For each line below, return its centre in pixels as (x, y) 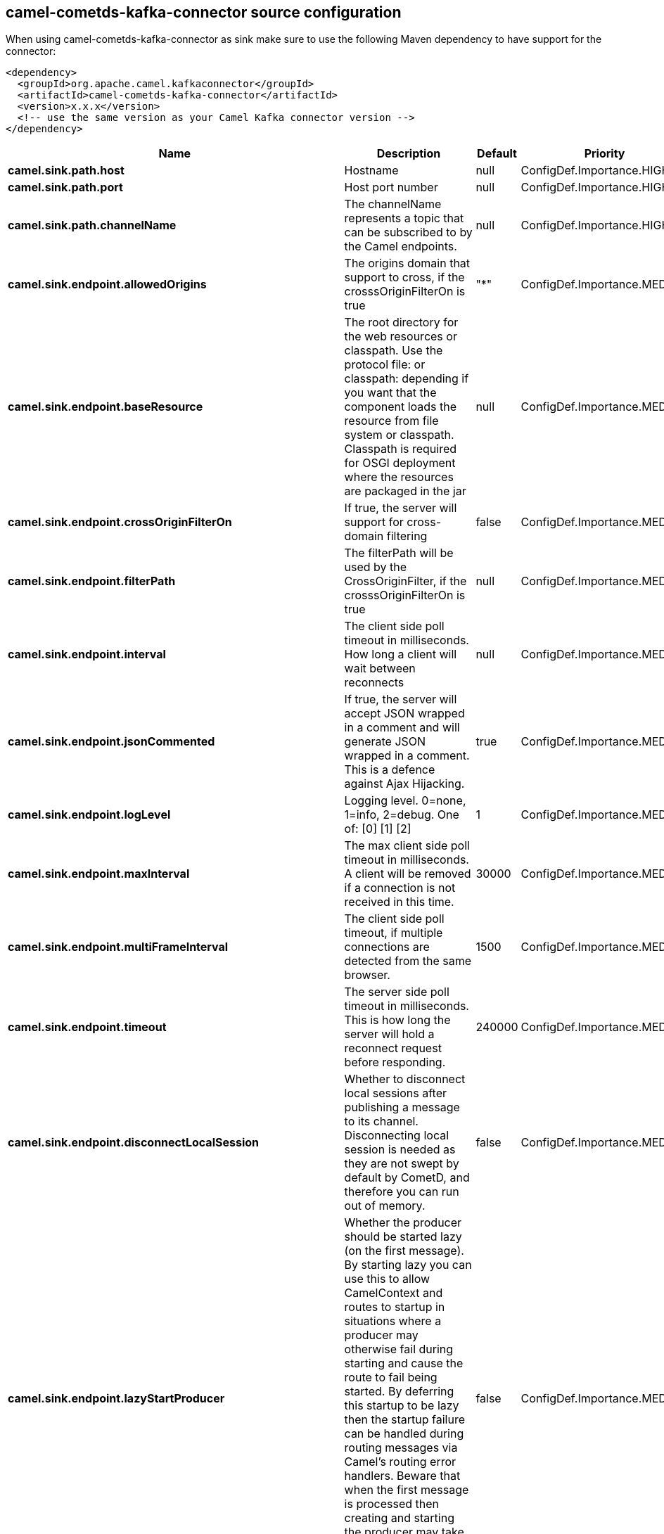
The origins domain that (407, 263)
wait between (380, 669)
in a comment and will (402, 728)
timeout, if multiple (394, 933)
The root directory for (401, 322)
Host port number (391, 187)
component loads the (401, 407)
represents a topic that (404, 218)
